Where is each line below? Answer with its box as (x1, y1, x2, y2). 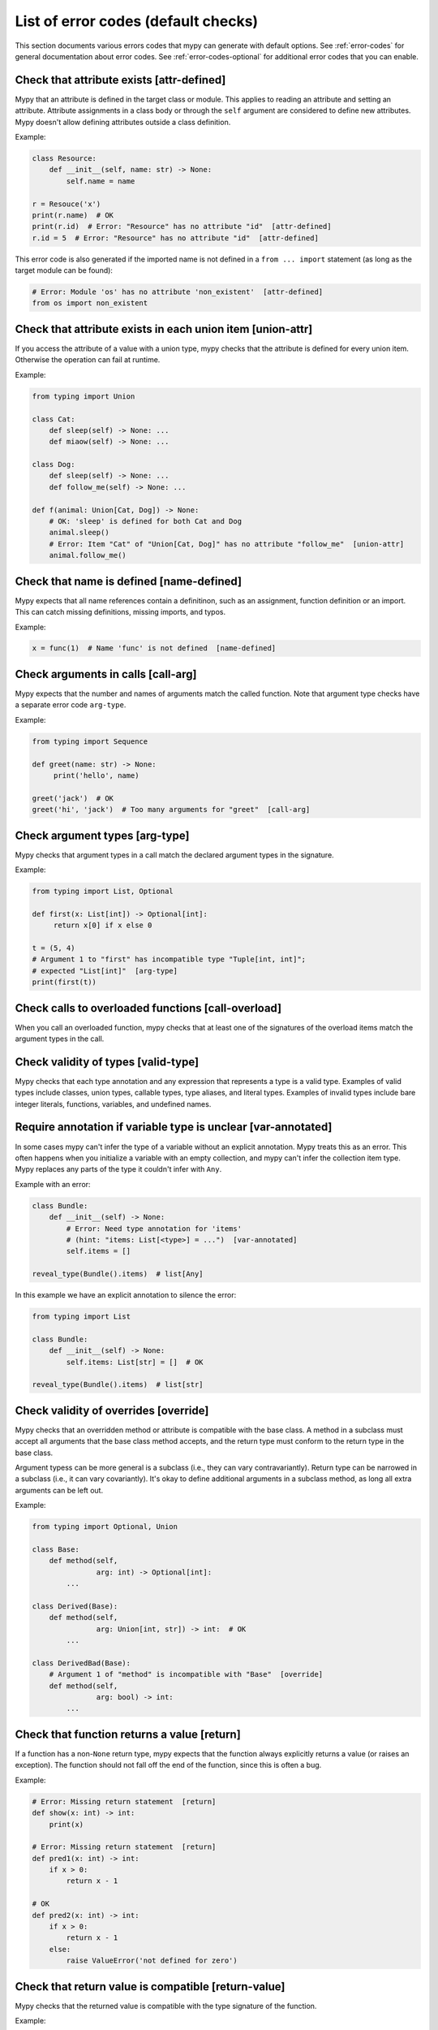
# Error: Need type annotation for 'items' (66, 1224, 243, 1233)
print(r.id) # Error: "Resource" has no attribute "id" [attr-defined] (32, 222, 332, 231)
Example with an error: (15, 1179, 91, 1189)
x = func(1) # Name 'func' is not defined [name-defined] (32, 644, 277, 653)
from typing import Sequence (32, 736, 148, 746)
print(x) (49, 1820, 84, 1829)
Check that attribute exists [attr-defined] (15, 73, 226, 87)
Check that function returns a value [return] (15, 1727, 241, 1741)
